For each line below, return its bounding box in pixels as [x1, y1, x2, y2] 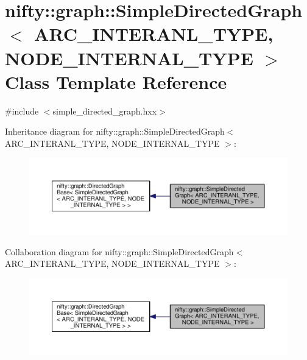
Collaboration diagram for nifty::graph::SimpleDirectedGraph [5, 245, 234, 258]
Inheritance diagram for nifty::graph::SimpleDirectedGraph [5, 125, 225, 138]
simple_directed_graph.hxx [52, 104, 157, 117]
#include [5, 104, 39, 117]
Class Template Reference [5, 69, 227, 94]
